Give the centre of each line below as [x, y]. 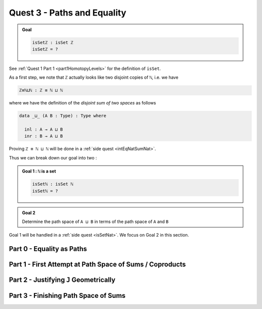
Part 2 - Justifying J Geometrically [62, 280]
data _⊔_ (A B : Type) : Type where [63, 116]
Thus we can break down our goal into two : [53, 157]
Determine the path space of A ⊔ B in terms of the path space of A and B [95, 222]
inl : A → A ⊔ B [44, 129]
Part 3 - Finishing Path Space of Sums [67, 296]
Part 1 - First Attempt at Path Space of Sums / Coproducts [98, 265]
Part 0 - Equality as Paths [48, 249]
